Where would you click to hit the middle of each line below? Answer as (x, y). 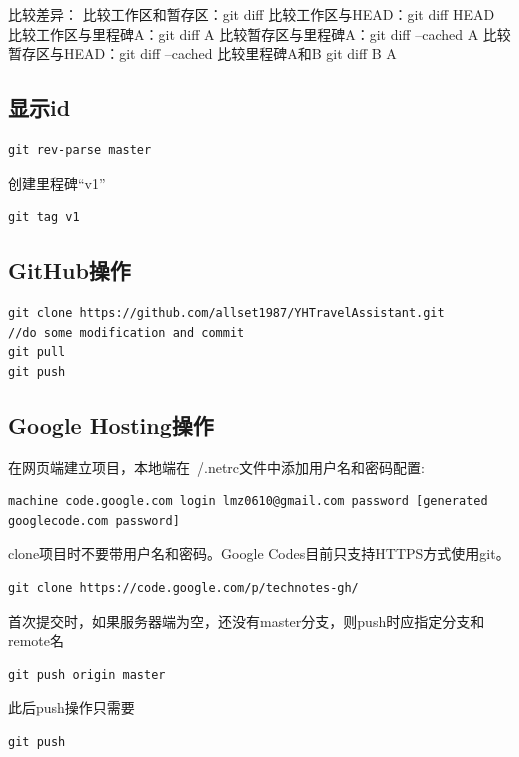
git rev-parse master (80, 149)
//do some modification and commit (126, 332)
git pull (37, 352)
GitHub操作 (69, 270)
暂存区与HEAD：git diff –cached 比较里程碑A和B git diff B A (202, 53)
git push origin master (87, 674)
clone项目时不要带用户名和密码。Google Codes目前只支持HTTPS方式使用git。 (259, 553)
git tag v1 (44, 217)
